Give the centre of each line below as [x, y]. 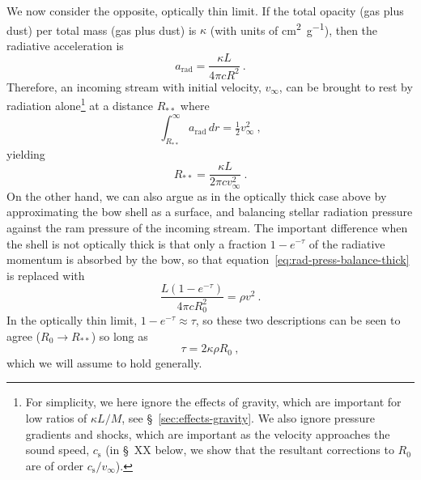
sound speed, [57, 450]
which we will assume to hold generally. [104, 362]
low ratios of [56, 417]
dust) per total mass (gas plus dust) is [102, 30]
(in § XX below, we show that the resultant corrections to [250, 450]
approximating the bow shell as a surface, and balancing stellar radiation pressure [210, 212]
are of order [55, 465]
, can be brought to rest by [346, 86]
